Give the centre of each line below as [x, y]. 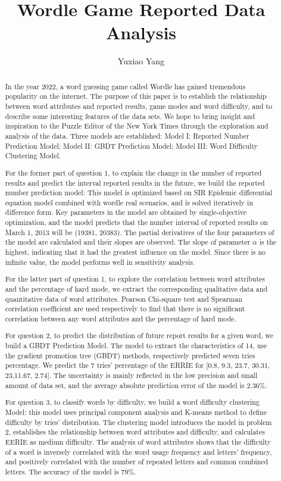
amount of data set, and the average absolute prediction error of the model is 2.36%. [136, 385]
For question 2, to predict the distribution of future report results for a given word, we [139, 335]
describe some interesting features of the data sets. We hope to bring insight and [130, 116]
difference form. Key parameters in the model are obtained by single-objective [126, 212]
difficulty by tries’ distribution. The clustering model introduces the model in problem [138, 422]
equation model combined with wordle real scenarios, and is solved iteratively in [129, 202]
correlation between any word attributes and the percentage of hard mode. [121, 318]
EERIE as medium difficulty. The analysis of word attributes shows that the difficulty [138, 441]
